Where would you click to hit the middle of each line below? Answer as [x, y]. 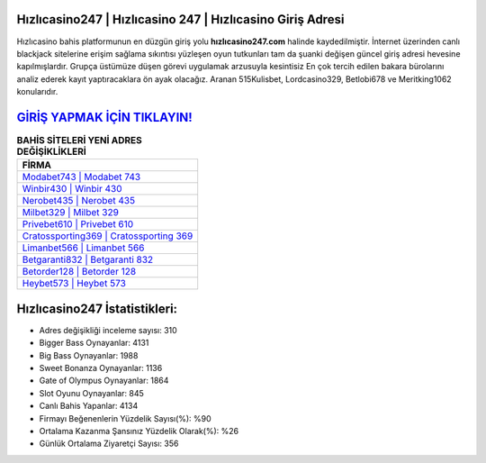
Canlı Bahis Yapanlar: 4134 [89, 406]
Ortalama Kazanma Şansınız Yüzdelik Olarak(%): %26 [139, 431]
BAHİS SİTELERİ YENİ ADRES [80, 141]
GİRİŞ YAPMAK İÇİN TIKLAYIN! [104, 117]
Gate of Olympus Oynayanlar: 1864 [104, 381]
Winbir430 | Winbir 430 [72, 189]
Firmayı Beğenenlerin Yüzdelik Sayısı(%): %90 [125, 418]
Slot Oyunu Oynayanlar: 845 [91, 393]
